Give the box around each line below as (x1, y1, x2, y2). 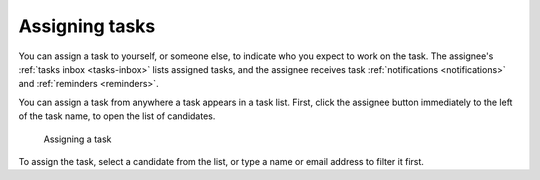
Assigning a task (43, 133, 112, 145)
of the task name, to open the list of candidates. (18, 110, 216, 122)
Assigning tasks (18, 15, 156, 37)
